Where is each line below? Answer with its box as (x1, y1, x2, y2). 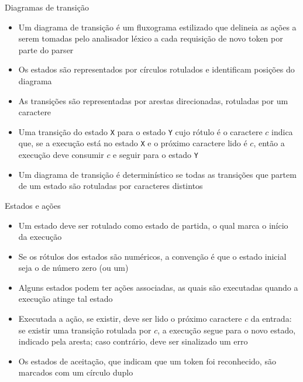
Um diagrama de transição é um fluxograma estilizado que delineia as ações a (18, 20, 297, 33)
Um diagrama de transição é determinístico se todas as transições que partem (18, 168, 297, 180)
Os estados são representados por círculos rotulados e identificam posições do (18, 63, 295, 75)
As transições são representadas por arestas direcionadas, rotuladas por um (18, 94, 288, 106)
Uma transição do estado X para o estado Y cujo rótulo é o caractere (18, 125, 263, 137)
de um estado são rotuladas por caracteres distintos (18, 180, 203, 192)
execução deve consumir (18, 149, 104, 161)
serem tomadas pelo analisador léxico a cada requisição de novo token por (18, 32, 283, 44)
